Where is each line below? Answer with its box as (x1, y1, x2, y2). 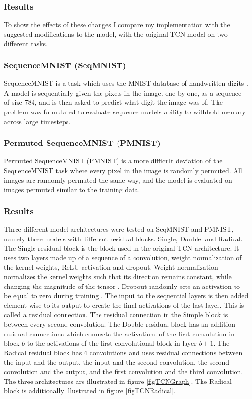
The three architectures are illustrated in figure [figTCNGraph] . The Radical (4, 376, 232, 386)
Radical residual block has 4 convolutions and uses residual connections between (4, 347, 243, 357)
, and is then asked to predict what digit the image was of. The (34, 97, 223, 107)
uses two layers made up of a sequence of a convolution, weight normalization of (4, 252, 242, 262)
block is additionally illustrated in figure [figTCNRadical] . (4, 385, 176, 396)
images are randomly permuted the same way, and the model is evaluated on (4, 175, 232, 185)
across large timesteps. (4, 116, 71, 126)
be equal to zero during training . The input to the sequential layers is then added (4, 290, 249, 301)
